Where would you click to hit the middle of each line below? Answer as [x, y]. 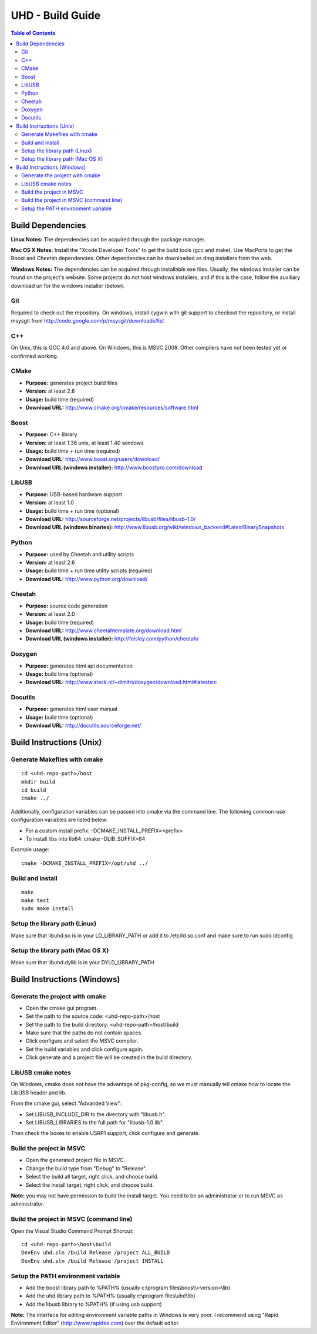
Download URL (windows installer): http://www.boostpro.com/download [114, 467]
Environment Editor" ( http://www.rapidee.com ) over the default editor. [95, 1323]
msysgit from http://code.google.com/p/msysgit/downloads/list [87, 321]
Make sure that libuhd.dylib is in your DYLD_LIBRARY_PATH [83, 962]
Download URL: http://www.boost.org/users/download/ [93, 459]
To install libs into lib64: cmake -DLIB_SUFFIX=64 [85, 838]
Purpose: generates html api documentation [79, 666]
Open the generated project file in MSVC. [75, 1160]
